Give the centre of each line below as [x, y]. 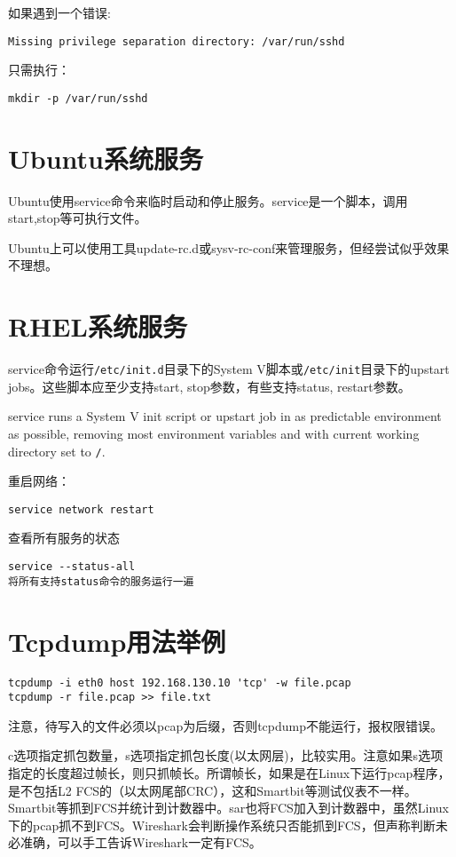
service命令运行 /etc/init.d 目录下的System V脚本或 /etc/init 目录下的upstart [229, 369]
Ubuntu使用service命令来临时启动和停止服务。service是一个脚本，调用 [208, 200]
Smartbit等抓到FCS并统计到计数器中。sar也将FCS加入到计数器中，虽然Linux [228, 808]
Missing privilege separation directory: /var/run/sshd [177, 41]
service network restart [81, 509]
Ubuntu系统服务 [106, 158]
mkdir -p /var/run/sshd [78, 98]
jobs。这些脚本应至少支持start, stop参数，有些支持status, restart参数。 [209, 386]
